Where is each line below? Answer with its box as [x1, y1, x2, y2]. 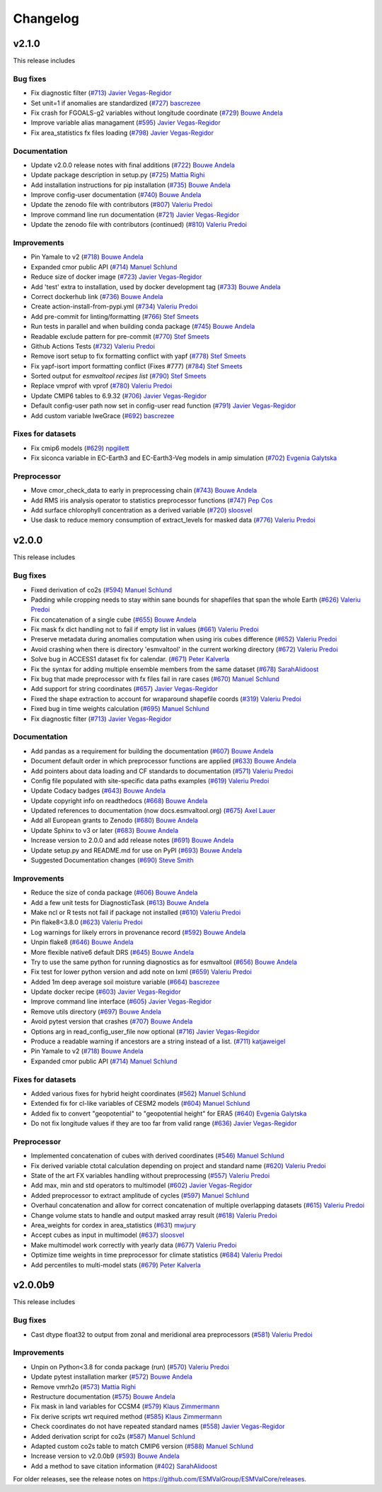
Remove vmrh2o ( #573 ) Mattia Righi [30, 1382, 136, 1391]
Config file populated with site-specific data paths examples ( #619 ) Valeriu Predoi [30, 776, 270, 785]
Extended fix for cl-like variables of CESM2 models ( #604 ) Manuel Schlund [30, 1099, 250, 1108]
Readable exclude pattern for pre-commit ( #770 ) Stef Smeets [30, 332, 210, 340]
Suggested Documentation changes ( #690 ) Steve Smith [30, 856, 194, 865]
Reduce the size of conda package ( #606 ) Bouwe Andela [30, 888, 198, 897]
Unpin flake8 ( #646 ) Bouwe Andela [30, 938, 134, 946]
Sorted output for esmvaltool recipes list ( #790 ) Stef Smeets [30, 372, 207, 381]
